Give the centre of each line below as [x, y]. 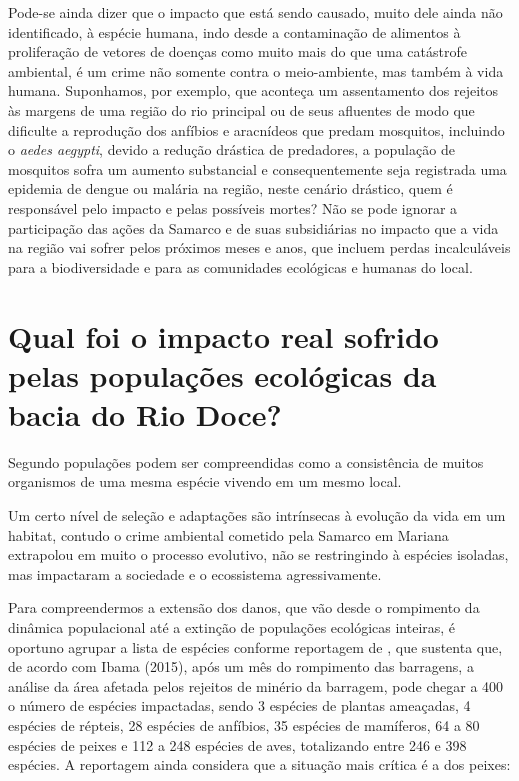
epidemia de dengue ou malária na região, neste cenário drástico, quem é [230, 188]
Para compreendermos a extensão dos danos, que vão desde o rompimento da [244, 607]
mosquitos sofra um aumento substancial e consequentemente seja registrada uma [257, 168]
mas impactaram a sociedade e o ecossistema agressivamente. [195, 573]
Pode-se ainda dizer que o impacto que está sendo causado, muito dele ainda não [255, 12]
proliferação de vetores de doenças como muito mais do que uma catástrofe [237, 51]
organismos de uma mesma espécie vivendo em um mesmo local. [205, 481]
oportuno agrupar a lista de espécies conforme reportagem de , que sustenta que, [255, 646]
